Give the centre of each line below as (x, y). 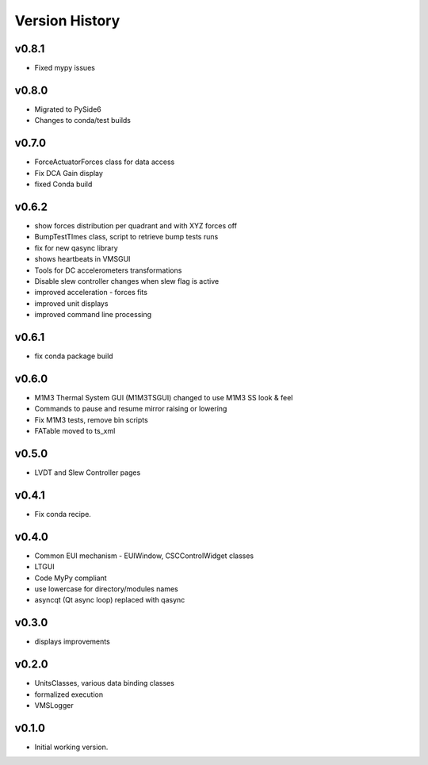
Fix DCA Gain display (69, 173)
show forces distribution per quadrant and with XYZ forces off (136, 225)
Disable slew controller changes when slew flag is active (127, 281)
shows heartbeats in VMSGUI (82, 259)
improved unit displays (71, 303)
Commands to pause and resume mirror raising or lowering (131, 409)
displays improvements (72, 641)
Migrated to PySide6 (68, 109)
